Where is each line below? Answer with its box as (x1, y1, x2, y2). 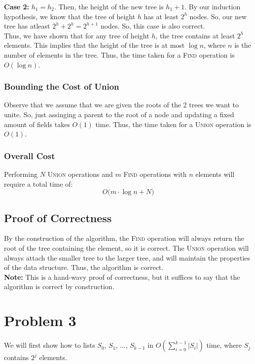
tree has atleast (4, 21, 50, 31)
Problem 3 (4, 310, 76, 331)
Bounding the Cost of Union (4, 80, 119, 93)
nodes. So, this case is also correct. (100, 21, 205, 31)
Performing (4, 168, 37, 179)
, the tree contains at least (155, 30, 235, 40)
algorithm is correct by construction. (4, 281, 114, 292)
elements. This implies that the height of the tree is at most (4, 40, 185, 50)
